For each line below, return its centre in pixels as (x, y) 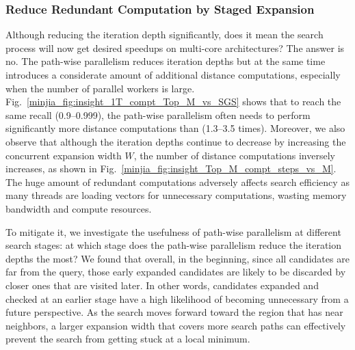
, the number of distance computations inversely (234, 155)
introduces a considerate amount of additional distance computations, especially (173, 75)
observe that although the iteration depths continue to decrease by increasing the (176, 141)
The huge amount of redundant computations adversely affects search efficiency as (177, 181)
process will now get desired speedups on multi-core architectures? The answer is (175, 48)
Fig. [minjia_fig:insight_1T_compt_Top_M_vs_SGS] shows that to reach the (173, 102)
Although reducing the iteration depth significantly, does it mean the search (165, 35)
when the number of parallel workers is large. (100, 88)
